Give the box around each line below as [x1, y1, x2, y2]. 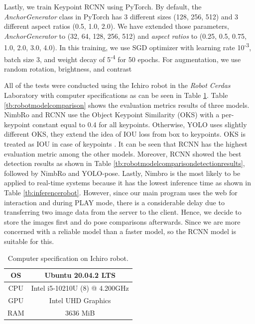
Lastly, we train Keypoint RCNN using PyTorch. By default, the [4, 1, 202, 11]
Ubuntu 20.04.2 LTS [44, 270, 116, 280]
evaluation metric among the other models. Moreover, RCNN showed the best [4, 148, 242, 159]
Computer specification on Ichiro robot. [7, 252, 128, 263]
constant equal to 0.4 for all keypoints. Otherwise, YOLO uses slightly [32, 119, 247, 129]
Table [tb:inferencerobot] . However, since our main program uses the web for [4, 187, 238, 197]
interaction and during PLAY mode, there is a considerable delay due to [4, 197, 225, 207]
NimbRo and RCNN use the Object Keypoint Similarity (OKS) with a [4, 109, 220, 120]
